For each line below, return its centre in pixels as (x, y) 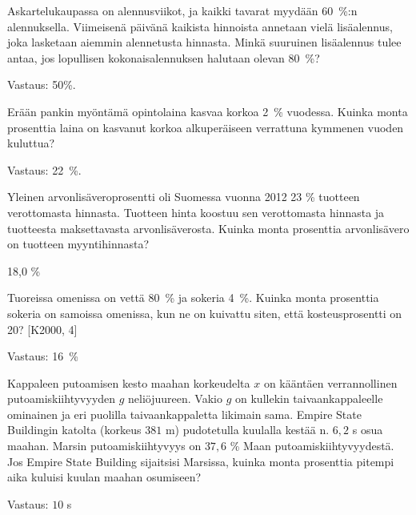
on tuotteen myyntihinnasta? (78, 244)
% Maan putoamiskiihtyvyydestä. (312, 446)
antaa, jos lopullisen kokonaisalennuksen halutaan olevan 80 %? (164, 57)
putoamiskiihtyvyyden (62, 398)
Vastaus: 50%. (42, 84)
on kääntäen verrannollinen (330, 382)
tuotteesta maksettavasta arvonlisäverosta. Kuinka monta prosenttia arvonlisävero (208, 228)
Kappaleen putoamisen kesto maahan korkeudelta (129, 382)
